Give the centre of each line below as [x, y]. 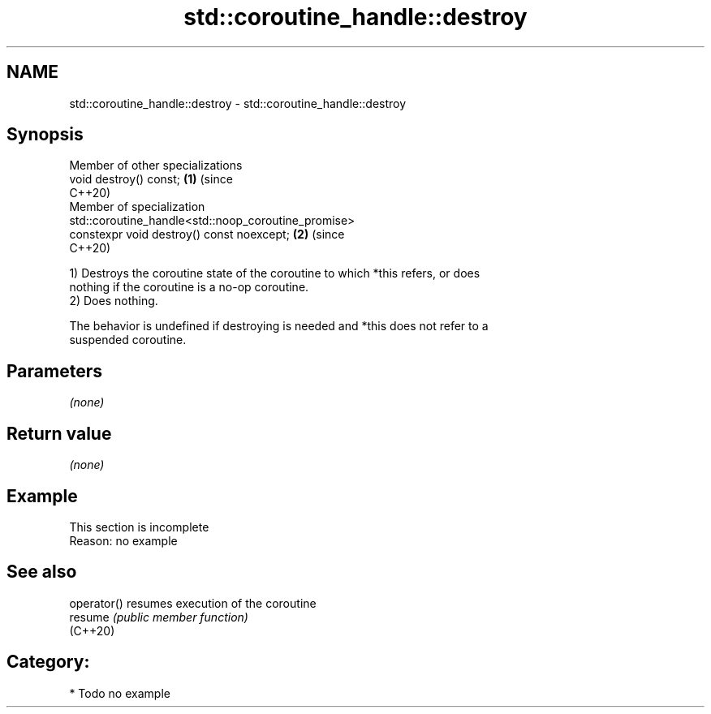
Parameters [54, 371]
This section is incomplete [139, 527]
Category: [48, 662]
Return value [59, 433]
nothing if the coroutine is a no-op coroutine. [189, 287]
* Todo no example [120, 693]
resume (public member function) [159, 617]
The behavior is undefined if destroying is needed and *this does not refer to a [279, 326]
